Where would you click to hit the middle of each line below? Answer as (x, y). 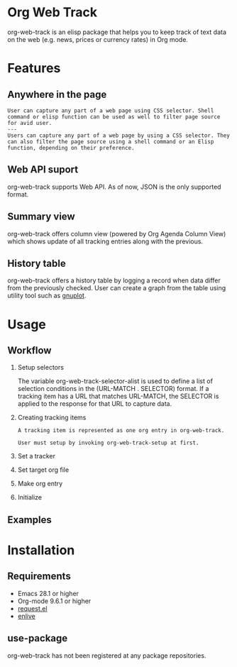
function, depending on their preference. (71, 148)
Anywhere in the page (57, 94)
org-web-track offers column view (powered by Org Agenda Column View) (117, 233)
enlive (26, 616)
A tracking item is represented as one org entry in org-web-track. (121, 431)
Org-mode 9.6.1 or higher (54, 601)
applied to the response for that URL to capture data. (95, 404)
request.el (32, 608)
